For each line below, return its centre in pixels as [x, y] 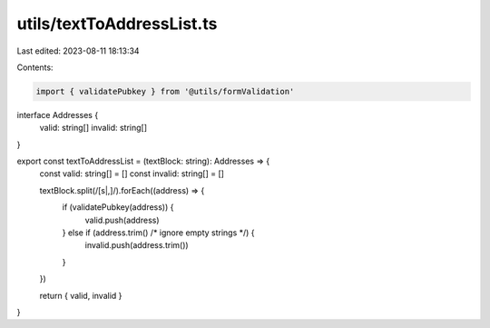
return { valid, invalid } [81, 295]
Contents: [35, 67]
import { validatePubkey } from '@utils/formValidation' [165, 91]
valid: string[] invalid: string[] [93, 128]
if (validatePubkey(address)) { [118, 207]
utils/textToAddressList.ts [117, 24]
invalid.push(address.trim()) [137, 245]
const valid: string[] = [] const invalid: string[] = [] [132, 174]
